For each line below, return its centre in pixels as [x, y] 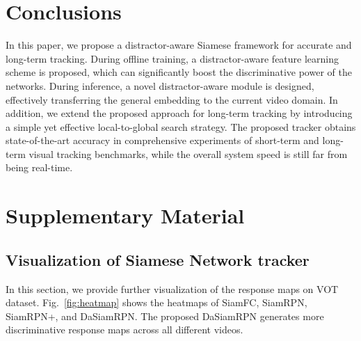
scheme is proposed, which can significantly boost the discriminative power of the [179, 72]
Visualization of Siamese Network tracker [158, 259]
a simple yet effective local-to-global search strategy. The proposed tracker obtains [181, 126]
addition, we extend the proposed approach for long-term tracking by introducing [179, 113]
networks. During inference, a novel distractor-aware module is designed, [160, 85]
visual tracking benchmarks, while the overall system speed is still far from [188, 153]
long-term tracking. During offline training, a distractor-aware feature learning [172, 58]
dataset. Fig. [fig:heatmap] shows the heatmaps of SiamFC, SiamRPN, [157, 302]
